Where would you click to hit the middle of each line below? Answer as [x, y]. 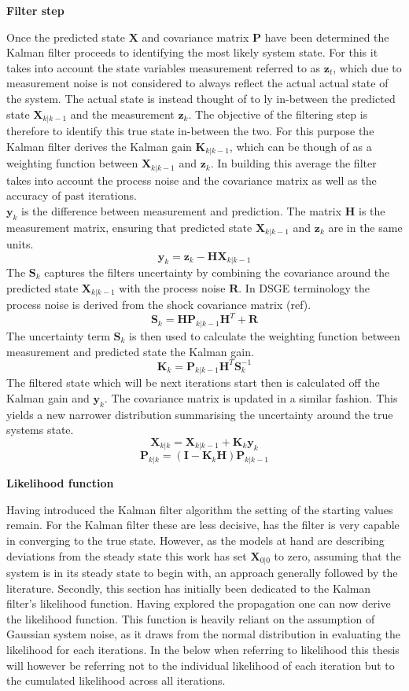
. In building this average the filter [293, 163]
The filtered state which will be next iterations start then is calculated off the [193, 382]
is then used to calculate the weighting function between [265, 335]
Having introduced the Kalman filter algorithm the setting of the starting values [200, 509]
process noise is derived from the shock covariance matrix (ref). [159, 305]
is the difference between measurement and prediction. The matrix [182, 210]
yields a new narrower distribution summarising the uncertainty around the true [200, 414]
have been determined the [327, 37]
